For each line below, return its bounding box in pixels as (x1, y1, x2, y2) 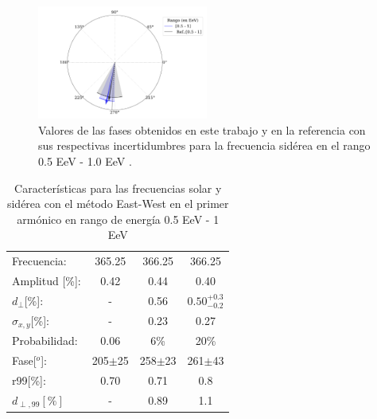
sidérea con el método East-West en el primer (6, 195, 229, 212)
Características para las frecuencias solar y (14, 179, 222, 196)
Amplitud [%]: (12, 272, 81, 289)
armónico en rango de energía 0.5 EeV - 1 (17, 210, 220, 227)
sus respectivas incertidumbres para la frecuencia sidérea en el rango (38, 137, 371, 154)
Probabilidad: (12, 332, 78, 349)
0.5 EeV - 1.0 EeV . (38, 152, 132, 169)
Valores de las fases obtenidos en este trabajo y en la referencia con (38, 121, 366, 138)
